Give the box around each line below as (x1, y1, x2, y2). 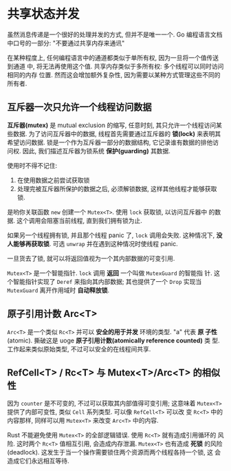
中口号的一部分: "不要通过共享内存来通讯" (7, 39, 125, 47)
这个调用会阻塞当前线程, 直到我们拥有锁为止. (16, 216, 142, 224)
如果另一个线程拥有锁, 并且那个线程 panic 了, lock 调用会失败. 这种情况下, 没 (7, 231, 223, 239)
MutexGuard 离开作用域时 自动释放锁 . (7, 286, 110, 294)
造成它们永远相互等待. (7, 457, 70, 465)
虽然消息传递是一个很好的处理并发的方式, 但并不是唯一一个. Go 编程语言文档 (7, 30, 223, 39)
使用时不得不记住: (7, 161, 58, 169)
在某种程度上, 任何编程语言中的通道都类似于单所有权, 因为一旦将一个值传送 (7, 53, 219, 62)
